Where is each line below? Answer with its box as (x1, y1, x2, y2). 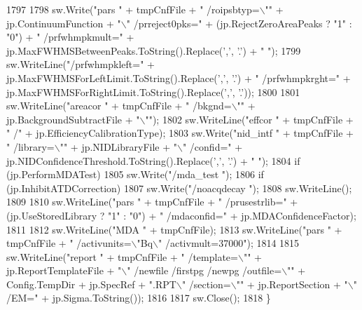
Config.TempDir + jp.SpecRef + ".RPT (6, 276, 176, 291)
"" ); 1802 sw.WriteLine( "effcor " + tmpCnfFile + (145, 112, 354, 126)
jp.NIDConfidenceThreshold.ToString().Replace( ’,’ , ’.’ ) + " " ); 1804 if (6, 153, 300, 168)
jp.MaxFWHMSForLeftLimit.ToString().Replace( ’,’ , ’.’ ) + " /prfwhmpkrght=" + (6, 70, 351, 85)
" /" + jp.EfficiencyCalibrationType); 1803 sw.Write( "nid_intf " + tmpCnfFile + (6, 126, 354, 140)
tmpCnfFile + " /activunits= (6, 236, 132, 250)
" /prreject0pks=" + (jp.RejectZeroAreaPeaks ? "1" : (126, 15, 352, 30)
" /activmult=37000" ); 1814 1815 (158, 236, 300, 250)
